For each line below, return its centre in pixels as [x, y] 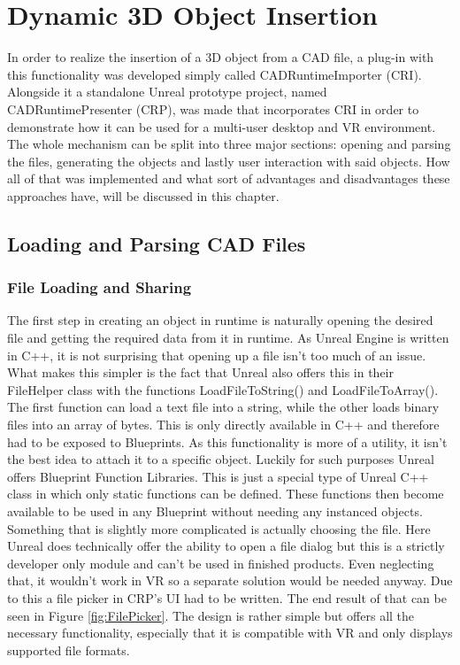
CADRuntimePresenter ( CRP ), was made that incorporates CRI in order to [213, 108]
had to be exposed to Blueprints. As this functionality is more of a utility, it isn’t [227, 441]
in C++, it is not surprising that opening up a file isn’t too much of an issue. [217, 355]
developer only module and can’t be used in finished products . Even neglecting [221, 563]
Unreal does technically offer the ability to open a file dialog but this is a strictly [226, 546]
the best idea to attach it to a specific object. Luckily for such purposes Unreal [221, 459]
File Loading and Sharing [100, 287]
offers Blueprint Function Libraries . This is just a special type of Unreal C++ [218, 476]
